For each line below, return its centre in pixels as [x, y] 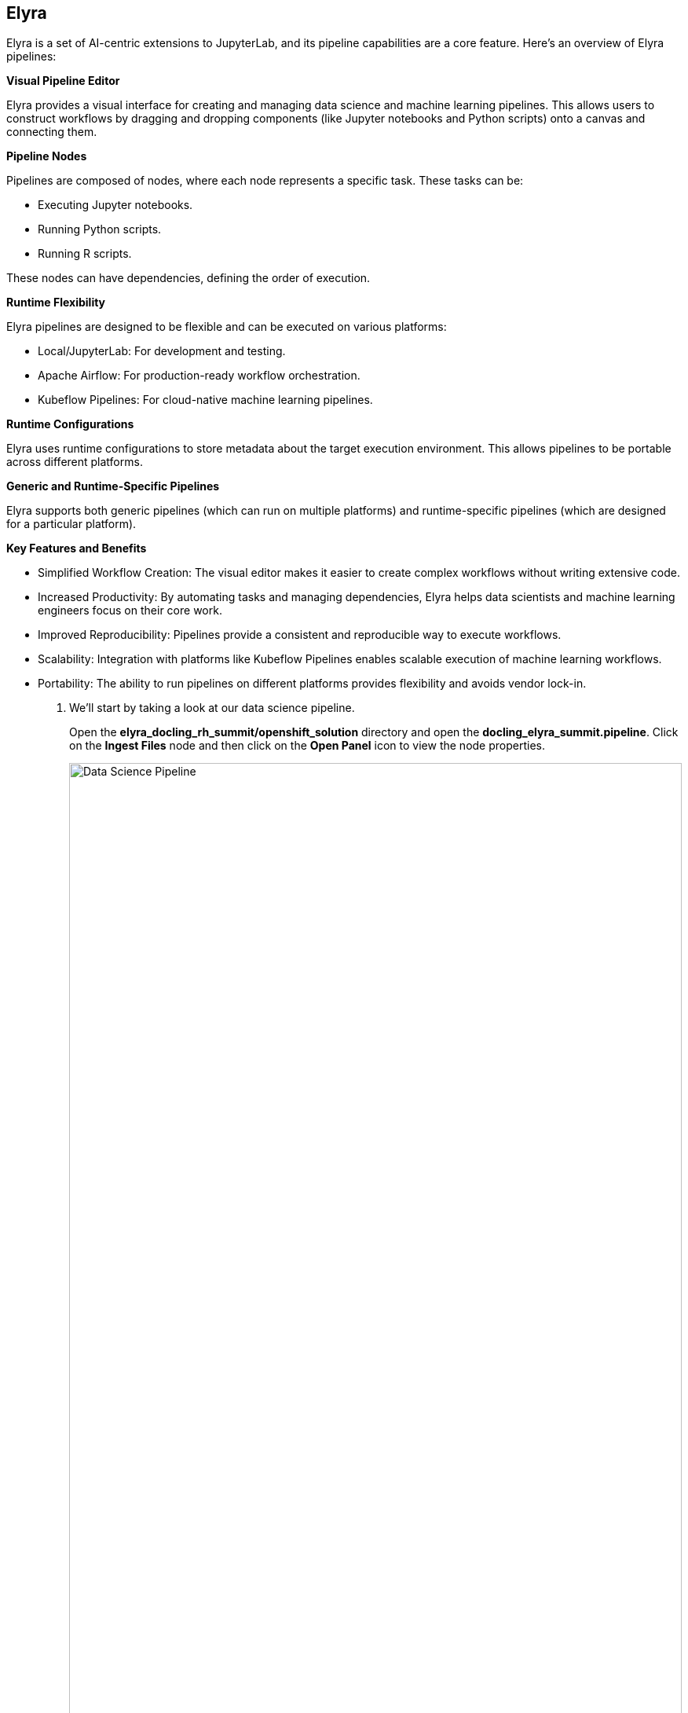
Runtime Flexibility [56, 303]
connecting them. [52, 132]
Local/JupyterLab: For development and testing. [162, 351]
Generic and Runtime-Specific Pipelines [113, 486]
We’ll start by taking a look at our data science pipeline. [212, 708]
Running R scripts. [85, 254]
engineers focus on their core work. [130, 611]
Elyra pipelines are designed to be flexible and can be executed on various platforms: [227, 327]
